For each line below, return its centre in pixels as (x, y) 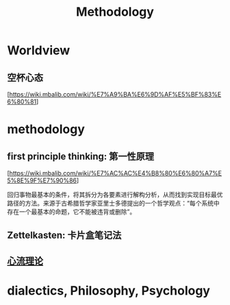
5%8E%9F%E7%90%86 (42, 180)
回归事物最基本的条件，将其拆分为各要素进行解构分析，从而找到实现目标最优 (115, 195)
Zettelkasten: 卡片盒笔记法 (64, 235)
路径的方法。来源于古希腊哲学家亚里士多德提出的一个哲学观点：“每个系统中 (114, 203)
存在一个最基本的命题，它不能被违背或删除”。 (72, 212)
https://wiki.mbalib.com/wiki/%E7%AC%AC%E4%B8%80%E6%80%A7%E (116, 173)
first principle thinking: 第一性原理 (81, 156)
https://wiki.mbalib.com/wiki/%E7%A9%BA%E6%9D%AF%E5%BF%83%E (115, 94)
